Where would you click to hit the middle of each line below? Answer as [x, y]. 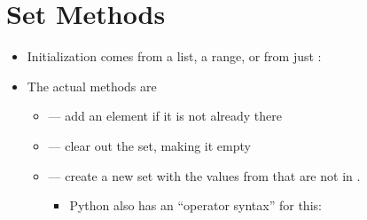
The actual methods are [92, 86]
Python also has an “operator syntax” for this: [195, 205]
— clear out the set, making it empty [149, 145]
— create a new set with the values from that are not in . [204, 175]
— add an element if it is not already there [165, 116]
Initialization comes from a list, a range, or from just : [174, 56]
